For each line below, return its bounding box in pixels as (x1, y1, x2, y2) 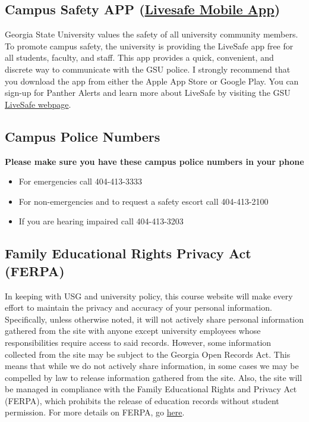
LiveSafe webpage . (5, 98, 71, 110)
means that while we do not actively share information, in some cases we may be (5, 360, 299, 372)
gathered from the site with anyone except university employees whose (5, 324, 261, 337)
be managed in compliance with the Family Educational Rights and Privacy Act (5, 383, 297, 395)
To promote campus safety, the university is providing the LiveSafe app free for (5, 39, 294, 52)
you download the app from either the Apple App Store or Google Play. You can (5, 74, 299, 87)
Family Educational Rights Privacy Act (5, 244, 251, 262)
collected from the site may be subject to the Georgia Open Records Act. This (5, 348, 291, 360)
